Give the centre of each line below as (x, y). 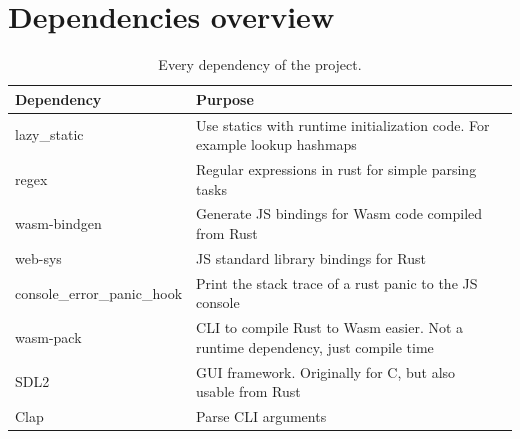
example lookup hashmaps (276, 144)
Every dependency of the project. (260, 64)
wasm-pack (48, 336)
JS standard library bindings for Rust (311, 257)
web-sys (38, 257)
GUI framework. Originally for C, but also (326, 371)
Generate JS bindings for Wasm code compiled (339, 213)
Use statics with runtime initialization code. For (343, 124)
